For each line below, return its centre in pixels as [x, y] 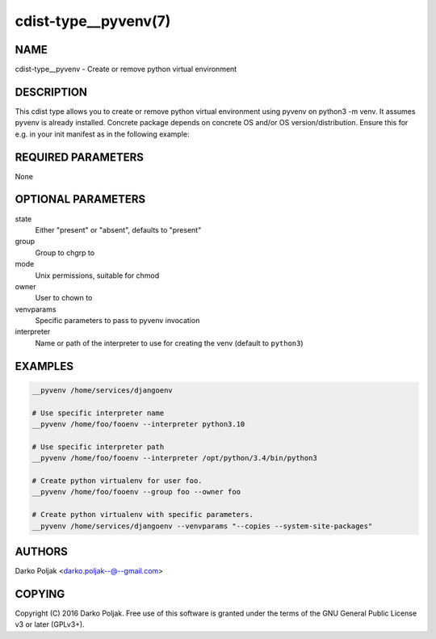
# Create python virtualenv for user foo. [117, 480]
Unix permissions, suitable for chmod [97, 275]
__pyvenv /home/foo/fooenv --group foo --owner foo [136, 492]
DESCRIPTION [51, 92]
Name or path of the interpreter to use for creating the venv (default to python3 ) [169, 343]
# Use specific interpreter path [98, 447]
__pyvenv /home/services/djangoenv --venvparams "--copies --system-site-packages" [202, 526]
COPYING [40, 594]
